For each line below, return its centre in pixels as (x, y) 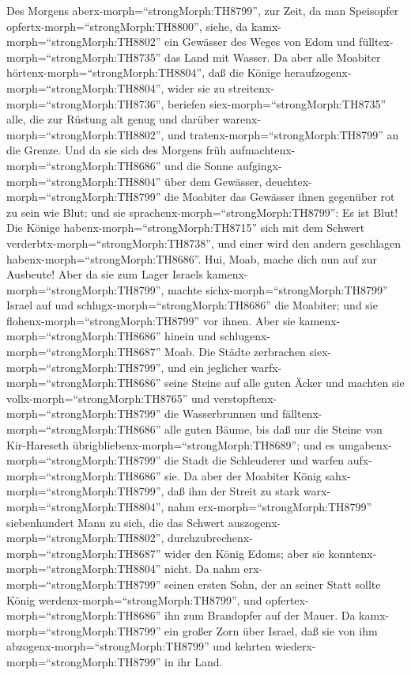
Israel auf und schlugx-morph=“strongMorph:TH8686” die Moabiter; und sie (192, 305)
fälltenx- (302, 413)
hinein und (190, 336)
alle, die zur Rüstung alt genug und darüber (113, 119)
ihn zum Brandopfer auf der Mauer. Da (260, 615)
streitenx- (252, 87)
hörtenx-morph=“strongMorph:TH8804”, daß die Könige (144, 72)
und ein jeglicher (208, 367)
